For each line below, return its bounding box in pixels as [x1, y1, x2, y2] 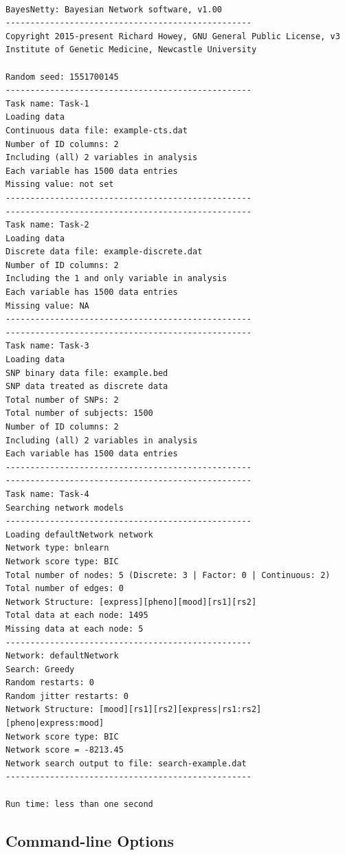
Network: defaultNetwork [5, 651, 119, 661]
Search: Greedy [5, 664, 75, 674]
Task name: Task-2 [5, 220, 89, 230]
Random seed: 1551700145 [5, 71, 119, 82]
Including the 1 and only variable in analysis [5, 274, 227, 284]
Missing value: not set [5, 179, 114, 190]
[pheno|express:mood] [5, 718, 104, 729]
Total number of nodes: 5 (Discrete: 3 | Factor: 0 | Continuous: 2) [5, 570, 331, 580]
